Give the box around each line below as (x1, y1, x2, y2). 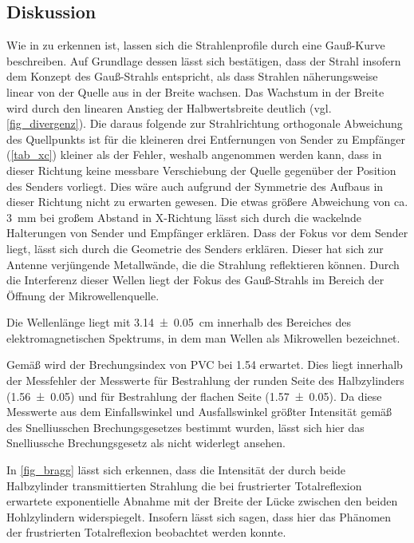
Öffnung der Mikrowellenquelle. (6, 287, 160, 303)
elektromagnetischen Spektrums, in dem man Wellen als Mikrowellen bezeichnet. (6, 329, 400, 346)
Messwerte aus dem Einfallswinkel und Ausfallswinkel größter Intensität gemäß (6, 403, 392, 420)
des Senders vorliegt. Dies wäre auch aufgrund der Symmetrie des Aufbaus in (6, 177, 384, 194)
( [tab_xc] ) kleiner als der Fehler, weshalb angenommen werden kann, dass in (6, 146, 382, 163)
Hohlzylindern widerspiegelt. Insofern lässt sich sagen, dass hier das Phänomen (6, 508, 392, 525)
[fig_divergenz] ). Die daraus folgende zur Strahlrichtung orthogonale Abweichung (6, 115, 403, 132)
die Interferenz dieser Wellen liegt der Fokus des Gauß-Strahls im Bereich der (6, 271, 384, 288)
